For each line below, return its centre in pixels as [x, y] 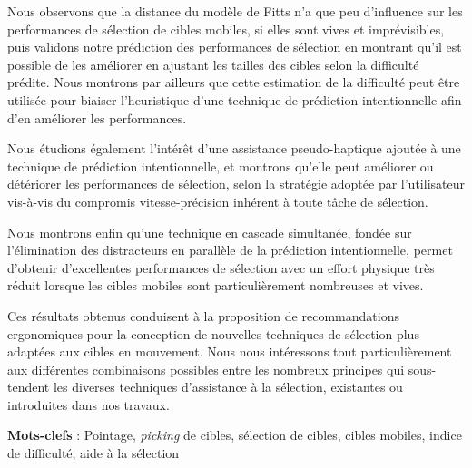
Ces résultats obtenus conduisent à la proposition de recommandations [203, 315]
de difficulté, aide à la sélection [93, 453]
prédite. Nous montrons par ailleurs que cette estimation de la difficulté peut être [234, 82]
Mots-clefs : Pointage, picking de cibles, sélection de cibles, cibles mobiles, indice [235, 435]
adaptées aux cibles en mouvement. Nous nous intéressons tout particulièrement [230, 351]
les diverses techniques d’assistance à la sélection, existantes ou [228, 387]
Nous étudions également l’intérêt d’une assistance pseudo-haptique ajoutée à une [234, 148]
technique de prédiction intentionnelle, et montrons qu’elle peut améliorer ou [221, 166]
